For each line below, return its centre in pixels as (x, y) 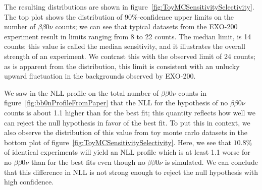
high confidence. (29, 182)
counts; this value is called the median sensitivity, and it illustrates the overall (125, 46)
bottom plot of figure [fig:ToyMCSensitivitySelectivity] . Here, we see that (118, 142)
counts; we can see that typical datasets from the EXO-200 (146, 26)
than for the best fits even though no (88, 162)
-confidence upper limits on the (186, 16)
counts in (193, 92)
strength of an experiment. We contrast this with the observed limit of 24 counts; (130, 56)
